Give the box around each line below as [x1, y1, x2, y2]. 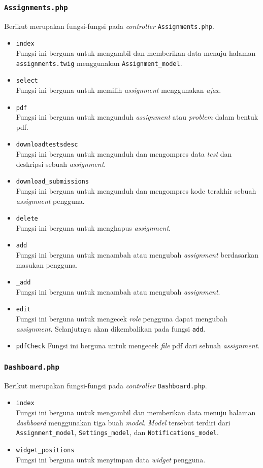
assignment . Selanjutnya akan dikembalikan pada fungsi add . [16, 323, 206, 334]
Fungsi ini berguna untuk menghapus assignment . [16, 222, 171, 233]
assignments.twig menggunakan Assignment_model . [16, 57, 182, 68]
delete [16, 215, 38, 223]
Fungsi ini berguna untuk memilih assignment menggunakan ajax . [16, 85, 221, 95]
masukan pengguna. [16, 259, 78, 270]
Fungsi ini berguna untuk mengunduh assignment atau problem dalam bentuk [16, 112, 258, 122]
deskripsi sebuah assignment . [16, 158, 106, 169]
